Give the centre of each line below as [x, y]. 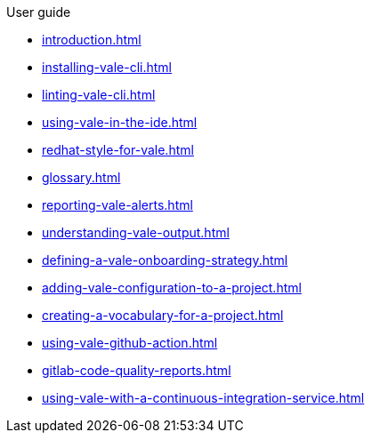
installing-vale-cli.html [107, 67]
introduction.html [92, 40]
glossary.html [81, 177]
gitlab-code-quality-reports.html [137, 370]
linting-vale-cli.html [99, 95]
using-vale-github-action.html [130, 343]
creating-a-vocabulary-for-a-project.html [163, 315]
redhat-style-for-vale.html [118, 150]
